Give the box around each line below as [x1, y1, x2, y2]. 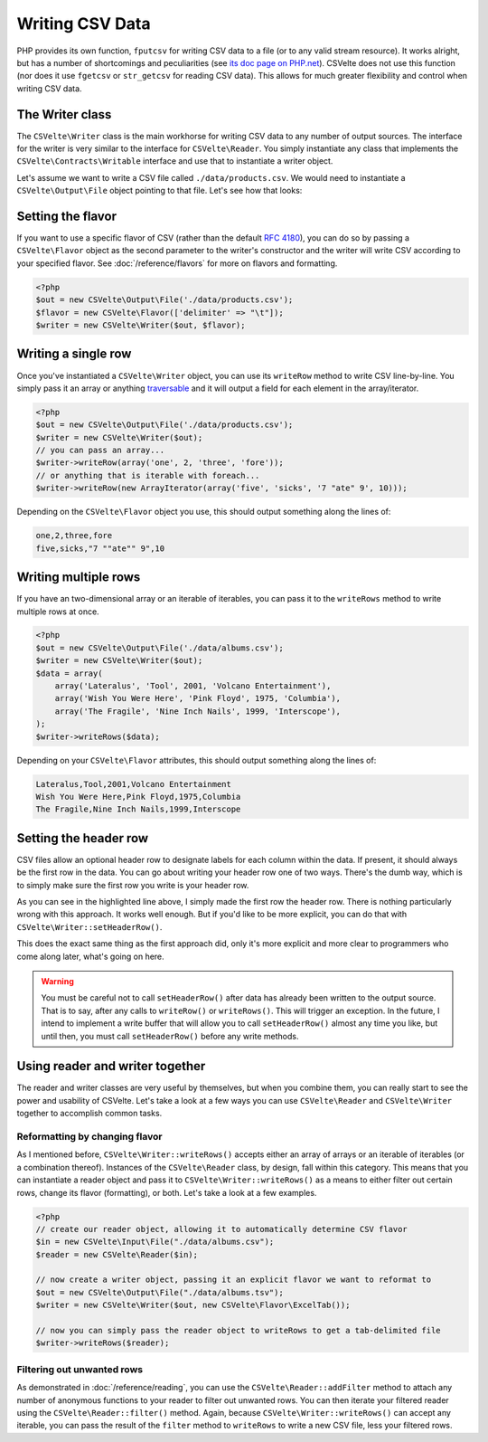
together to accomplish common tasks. [16, 1108, 163, 1119]
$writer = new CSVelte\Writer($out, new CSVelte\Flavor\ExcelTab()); [35, 1300, 351, 1311]
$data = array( [35, 668, 103, 678]
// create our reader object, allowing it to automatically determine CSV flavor [35, 1224, 408, 1234]
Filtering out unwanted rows [16, 1362, 144, 1375]
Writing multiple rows [16, 570, 141, 585]
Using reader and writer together [16, 1058, 206, 1074]
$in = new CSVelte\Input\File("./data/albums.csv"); [35, 1237, 275, 1248]
